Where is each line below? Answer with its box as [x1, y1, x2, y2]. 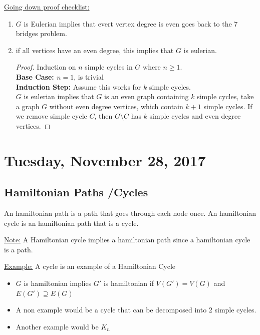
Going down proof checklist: [4, 2, 90, 12]
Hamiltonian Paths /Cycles [4, 184, 148, 200]
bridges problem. [16, 28, 67, 39]
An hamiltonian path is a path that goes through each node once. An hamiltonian [4, 208, 256, 218]
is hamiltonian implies [24, 278, 92, 288]
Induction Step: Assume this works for [16, 81, 141, 92]
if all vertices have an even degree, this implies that [16, 45, 174, 55]
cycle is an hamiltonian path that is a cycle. [4, 217, 139, 228]
